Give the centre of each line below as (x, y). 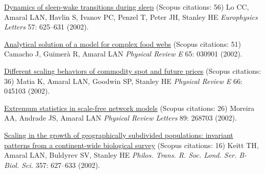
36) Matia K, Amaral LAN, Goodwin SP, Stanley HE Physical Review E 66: (123, 81)
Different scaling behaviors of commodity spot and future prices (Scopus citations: (133, 70)
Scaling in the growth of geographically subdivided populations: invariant (119, 135)
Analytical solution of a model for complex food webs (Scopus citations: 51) (123, 43)
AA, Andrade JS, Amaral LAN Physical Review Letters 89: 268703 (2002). (121, 118)
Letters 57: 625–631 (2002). (46, 27)
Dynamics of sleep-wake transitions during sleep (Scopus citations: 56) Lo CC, (127, 7)
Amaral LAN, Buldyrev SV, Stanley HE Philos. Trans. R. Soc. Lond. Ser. (121, 155)
